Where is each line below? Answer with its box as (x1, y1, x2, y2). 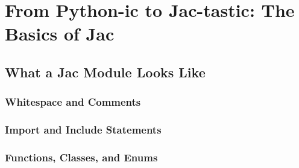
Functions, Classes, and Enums (5, 149, 158, 164)
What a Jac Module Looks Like (5, 62, 206, 81)
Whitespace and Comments (5, 94, 141, 109)
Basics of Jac (5, 21, 115, 46)
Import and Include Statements (5, 122, 162, 137)
